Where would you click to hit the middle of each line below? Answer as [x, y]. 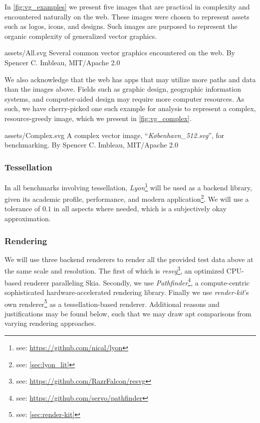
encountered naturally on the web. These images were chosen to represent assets [127, 16]
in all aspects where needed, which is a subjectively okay [140, 209]
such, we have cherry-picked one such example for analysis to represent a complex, [130, 108]
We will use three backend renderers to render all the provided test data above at [129, 259]
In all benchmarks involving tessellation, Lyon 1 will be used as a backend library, [128, 186]
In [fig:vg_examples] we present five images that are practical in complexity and [127, 6]
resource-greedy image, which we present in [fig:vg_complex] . [98, 118]
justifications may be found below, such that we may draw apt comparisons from [128, 313]
